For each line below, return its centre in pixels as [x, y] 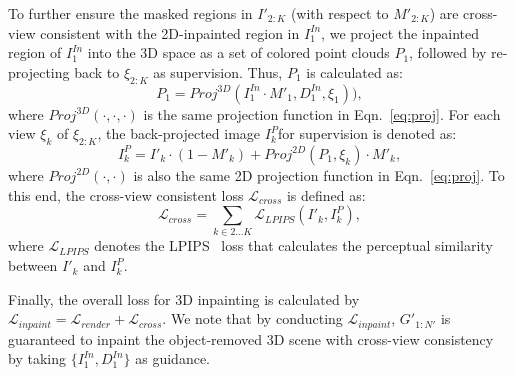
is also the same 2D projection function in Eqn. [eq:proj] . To [319, 174]
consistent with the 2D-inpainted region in [170, 32]
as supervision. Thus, [218, 71]
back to [97, 71]
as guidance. [173, 358]
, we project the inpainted [400, 32]
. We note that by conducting [252, 318]
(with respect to [339, 13]
